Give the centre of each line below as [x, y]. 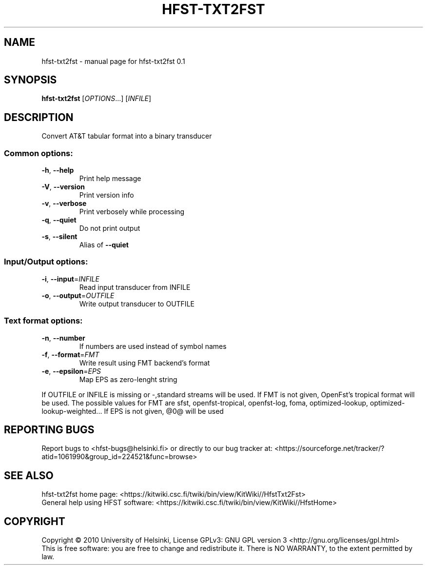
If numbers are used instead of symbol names [153, 346]
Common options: [39, 153]
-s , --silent [59, 237]
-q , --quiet [59, 220]
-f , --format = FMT [70, 354]
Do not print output [110, 228]
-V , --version [63, 187]
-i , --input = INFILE [70, 279]
